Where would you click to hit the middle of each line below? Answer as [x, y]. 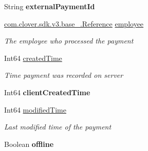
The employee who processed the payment [69, 41]
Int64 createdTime [33, 58]
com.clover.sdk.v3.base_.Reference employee [74, 23]
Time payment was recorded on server [64, 75]
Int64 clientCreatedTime [47, 92]
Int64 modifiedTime [35, 109]
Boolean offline [29, 144]
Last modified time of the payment [58, 127]
